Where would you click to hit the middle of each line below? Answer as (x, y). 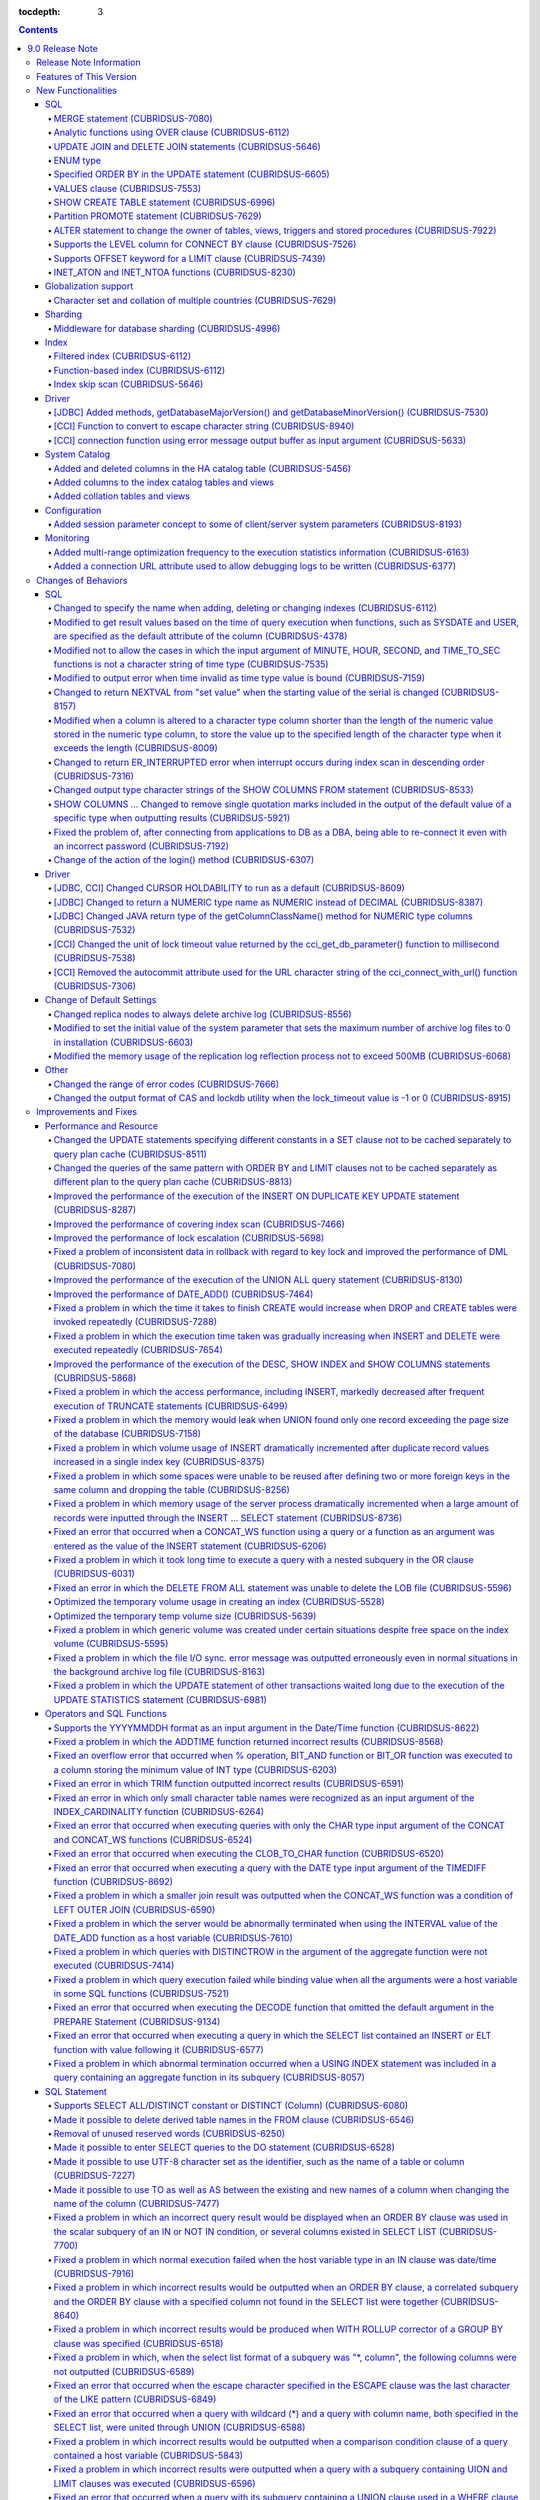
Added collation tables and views (121, 496)
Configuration (73, 510)
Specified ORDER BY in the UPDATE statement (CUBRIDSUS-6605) (191, 174)
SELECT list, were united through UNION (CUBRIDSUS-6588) (179, 2427)
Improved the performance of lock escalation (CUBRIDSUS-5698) (189, 1237)
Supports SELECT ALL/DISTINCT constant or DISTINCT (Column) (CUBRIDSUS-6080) (231, 2106)
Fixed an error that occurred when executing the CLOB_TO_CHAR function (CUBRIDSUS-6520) (248, 1854)
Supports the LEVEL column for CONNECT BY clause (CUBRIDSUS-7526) (205, 244)
